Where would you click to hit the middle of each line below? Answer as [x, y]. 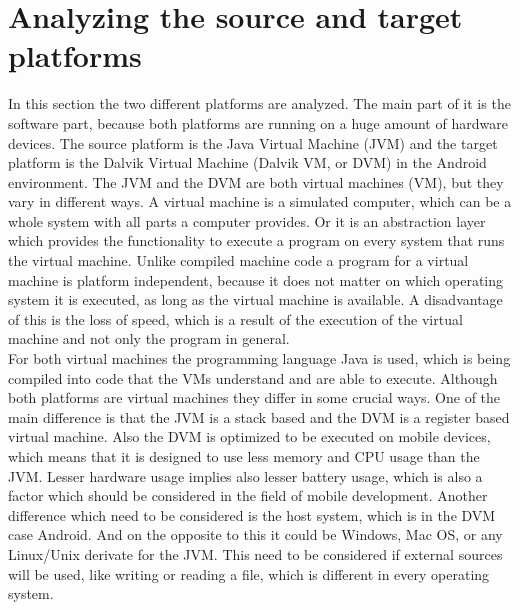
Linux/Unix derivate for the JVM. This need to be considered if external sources [255, 553]
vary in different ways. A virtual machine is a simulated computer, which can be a [260, 201]
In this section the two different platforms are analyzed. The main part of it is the [259, 103]
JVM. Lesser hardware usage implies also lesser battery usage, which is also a [245, 475]
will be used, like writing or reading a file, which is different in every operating [249, 573]
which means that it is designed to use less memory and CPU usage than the [244, 456]
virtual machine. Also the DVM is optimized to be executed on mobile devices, [249, 436]
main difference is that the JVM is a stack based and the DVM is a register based [259, 416]
